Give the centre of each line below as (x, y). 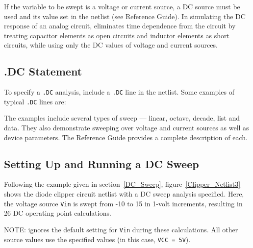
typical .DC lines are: (35, 101)
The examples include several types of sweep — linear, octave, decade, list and (122, 118)
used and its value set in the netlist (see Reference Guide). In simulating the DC (125, 16)
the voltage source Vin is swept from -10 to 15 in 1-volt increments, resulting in (123, 203)
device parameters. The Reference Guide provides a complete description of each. (126, 137)
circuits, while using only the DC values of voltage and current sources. (111, 45)
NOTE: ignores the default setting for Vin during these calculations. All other (121, 229)
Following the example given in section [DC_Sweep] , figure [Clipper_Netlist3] (122, 184)
